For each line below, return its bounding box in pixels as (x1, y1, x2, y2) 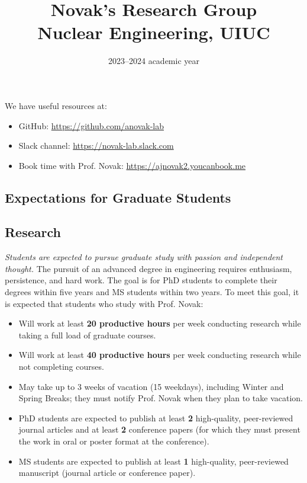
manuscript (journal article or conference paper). (18, 466, 196, 479)
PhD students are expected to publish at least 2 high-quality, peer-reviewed (18, 411, 293, 424)
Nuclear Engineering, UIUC (37, 20, 270, 44)
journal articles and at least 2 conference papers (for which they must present (18, 423, 300, 436)
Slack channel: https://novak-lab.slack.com (18, 139, 174, 152)
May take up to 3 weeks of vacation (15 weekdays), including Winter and (18, 380, 284, 392)
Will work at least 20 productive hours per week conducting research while (18, 317, 301, 330)
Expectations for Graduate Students (5, 188, 231, 206)
